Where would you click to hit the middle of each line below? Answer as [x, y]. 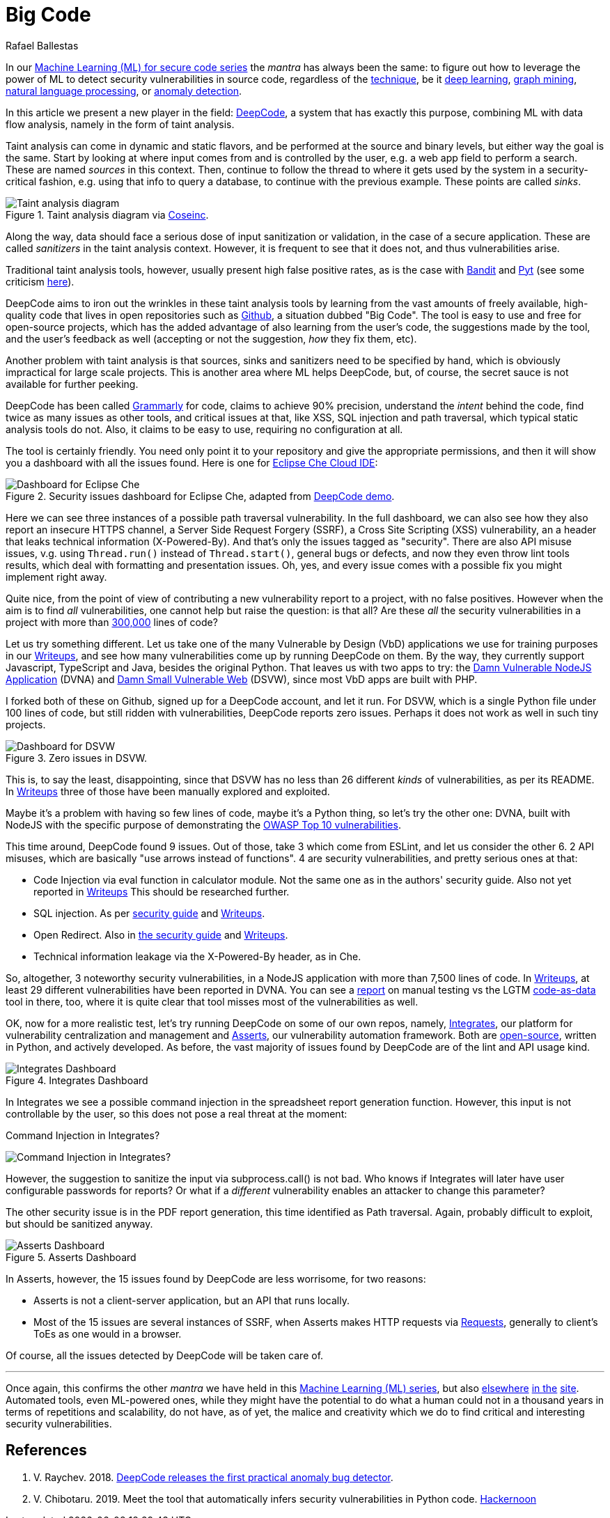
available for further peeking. [72, 384]
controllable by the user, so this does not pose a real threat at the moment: [177, 1113]
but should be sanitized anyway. [79, 1223]
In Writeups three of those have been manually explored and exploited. [168, 791]
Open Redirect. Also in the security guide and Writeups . [161, 934]
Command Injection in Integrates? [83, 1135]
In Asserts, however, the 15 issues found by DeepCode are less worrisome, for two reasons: [216, 1278]
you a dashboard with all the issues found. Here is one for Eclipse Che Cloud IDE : [192, 462]
